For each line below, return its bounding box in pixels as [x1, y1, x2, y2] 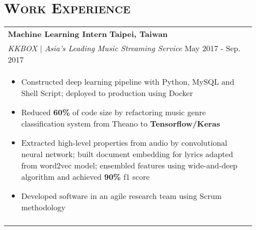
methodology [21, 201, 65, 213]
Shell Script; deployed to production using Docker [21, 87, 193, 99]
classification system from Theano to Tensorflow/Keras [21, 118, 220, 130]
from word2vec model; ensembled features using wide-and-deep [21, 160, 238, 171]
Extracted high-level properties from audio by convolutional [21, 137, 227, 149]
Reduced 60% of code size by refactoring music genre [21, 106, 206, 118]
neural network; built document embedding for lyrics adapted [21, 148, 233, 160]
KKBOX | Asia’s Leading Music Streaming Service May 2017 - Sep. [8, 42, 241, 54]
